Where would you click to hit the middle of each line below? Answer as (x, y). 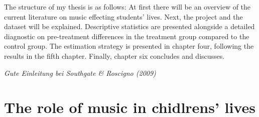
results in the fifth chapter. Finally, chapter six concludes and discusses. (114, 55)
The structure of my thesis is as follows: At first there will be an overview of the (127, 7)
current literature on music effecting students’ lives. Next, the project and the (123, 16)
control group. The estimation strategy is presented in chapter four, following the (129, 46)
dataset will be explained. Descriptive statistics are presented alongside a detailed (129, 26)
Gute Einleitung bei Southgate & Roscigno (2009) (80, 73)
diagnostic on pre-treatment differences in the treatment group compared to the (127, 36)
